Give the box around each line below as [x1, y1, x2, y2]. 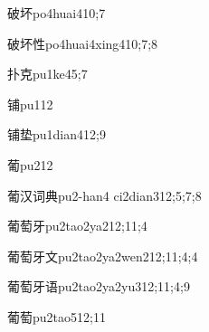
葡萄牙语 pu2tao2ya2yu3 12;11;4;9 [7, 277, 190, 296]
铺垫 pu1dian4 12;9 [7, 125, 106, 144]
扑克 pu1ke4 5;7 [7, 64, 88, 83]
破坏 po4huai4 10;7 [7, 4, 106, 22]
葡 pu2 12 [7, 155, 53, 174]
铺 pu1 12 [7, 94, 53, 113]
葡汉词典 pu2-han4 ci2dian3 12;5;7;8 [7, 185, 202, 204]
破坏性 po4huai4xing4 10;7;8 [7, 33, 158, 52]
